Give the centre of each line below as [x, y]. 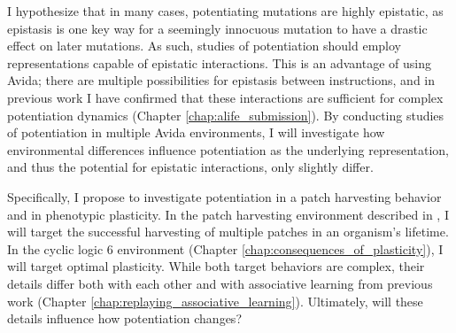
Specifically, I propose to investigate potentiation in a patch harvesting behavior [224, 196]
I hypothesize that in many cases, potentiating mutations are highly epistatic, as [225, 11]
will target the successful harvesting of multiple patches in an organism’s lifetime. [228, 232]
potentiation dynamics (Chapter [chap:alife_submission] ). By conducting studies [226, 115]
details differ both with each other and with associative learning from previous [220, 283]
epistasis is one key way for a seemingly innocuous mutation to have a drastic [217, 28]
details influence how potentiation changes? [124, 318]
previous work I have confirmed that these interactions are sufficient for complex [225, 97]
